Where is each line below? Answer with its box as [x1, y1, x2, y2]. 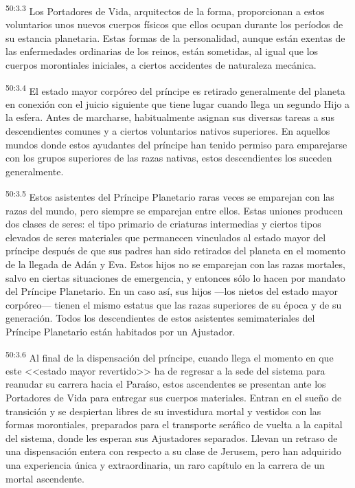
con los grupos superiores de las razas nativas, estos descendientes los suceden [5, 151, 332, 165]
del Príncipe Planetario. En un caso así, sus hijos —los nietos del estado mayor [5, 284, 338, 298]
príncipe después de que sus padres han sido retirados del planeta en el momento [5, 243, 345, 258]
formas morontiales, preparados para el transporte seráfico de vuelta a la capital [5, 417, 343, 432]
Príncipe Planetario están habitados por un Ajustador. [5, 324, 236, 339]
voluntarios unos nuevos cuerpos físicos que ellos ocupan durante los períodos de [5, 17, 343, 32]
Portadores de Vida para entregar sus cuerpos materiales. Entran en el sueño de [5, 390, 342, 405]
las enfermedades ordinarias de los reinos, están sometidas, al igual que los [5, 44, 319, 58]
